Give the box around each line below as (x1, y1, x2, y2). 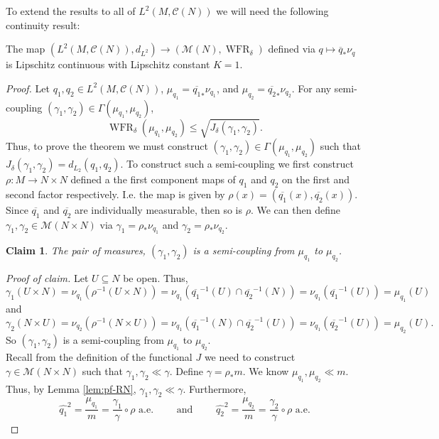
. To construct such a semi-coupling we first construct (120, 156, 354, 171)
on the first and (282, 172, 350, 187)
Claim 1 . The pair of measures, (6, 243, 146, 258)
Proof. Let (6, 80, 50, 95)
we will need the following (216, 4, 329, 18)
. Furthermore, (183, 381, 246, 396)
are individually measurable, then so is (75, 202, 243, 217)
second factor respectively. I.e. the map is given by (6, 186, 225, 201)
